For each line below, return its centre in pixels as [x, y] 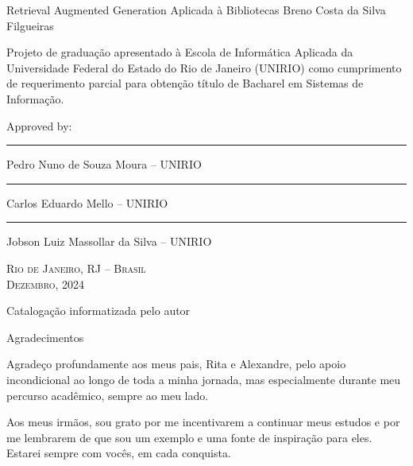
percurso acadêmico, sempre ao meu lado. [108, 395]
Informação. [35, 98]
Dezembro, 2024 [46, 283]
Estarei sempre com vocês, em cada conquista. [119, 453]
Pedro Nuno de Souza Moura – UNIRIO [104, 164]
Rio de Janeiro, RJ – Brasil [76, 268]
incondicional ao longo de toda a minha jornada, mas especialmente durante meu [204, 379]
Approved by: [39, 125]
